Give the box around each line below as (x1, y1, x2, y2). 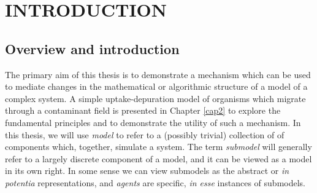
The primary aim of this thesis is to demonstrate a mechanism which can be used (5, 68, 311, 81)
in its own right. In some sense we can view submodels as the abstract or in (5, 164, 289, 177)
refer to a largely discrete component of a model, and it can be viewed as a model (5, 152, 312, 165)
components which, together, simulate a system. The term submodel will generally (5, 140, 312, 153)
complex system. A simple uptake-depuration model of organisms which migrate (5, 92, 306, 104)
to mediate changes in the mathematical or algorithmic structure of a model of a (5, 80, 308, 93)
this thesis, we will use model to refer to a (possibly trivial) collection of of (5, 128, 285, 141)
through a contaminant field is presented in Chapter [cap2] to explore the (5, 104, 281, 117)
